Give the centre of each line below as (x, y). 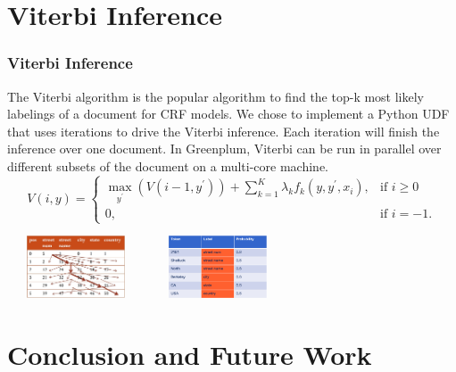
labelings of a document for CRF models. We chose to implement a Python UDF (228, 114)
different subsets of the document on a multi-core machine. (168, 165)
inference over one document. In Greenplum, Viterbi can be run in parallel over (224, 149)
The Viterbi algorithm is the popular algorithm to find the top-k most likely (216, 96)
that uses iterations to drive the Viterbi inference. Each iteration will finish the (224, 131)
